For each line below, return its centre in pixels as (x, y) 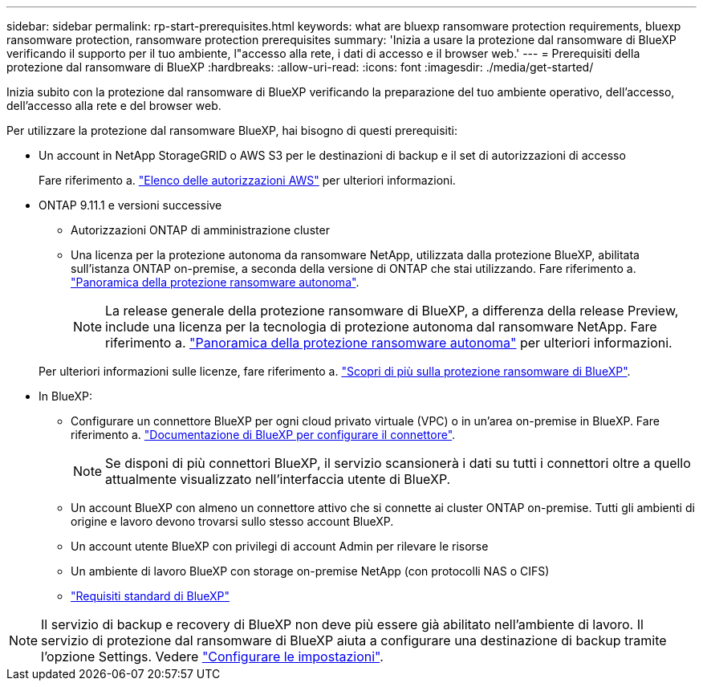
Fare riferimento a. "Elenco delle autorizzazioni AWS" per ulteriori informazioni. (247, 180)
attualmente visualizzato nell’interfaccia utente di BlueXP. (278, 479)
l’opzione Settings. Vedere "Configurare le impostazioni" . (212, 657)
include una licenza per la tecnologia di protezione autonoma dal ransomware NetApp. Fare (381, 327)
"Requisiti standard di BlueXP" (150, 596)
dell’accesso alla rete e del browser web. (114, 106)
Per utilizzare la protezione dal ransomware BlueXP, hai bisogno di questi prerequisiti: (232, 130)
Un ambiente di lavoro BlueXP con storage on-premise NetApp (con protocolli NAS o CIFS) (310, 571)
